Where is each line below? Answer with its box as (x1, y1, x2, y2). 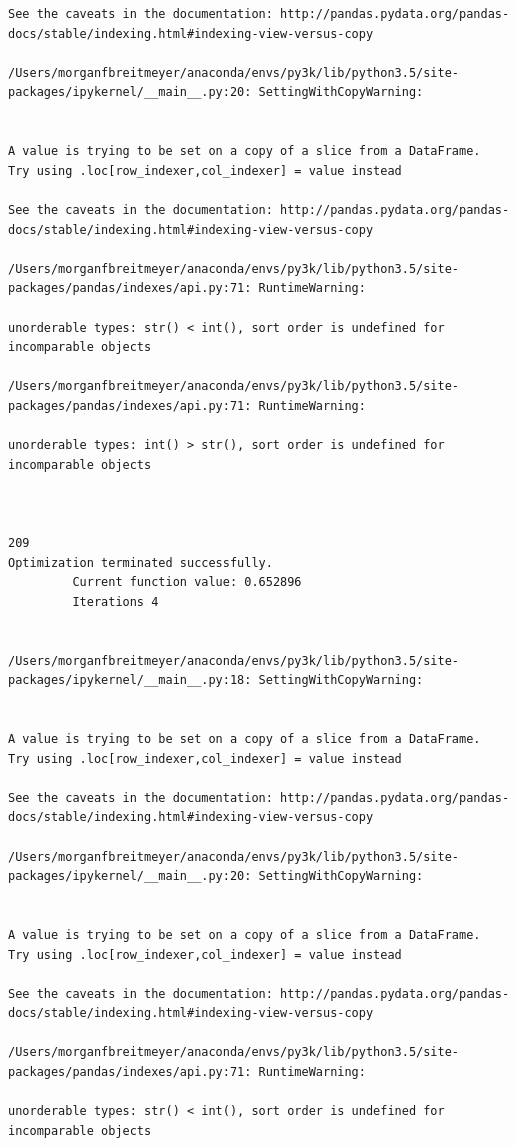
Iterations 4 (72, 594, 159, 609)
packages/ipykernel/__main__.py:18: (8, 673, 252, 688)
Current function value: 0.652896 (72, 575, 302, 590)
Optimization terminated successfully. (8, 555, 273, 570)
